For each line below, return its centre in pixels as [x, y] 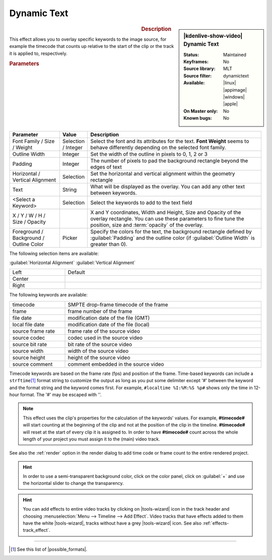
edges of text [106, 167]
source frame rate [34, 331]
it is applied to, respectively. [38, 53]
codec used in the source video [105, 338]
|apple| [230, 104]
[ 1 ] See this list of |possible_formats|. [49, 549]
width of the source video [98, 351]
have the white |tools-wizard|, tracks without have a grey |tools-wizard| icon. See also [112, 523]
